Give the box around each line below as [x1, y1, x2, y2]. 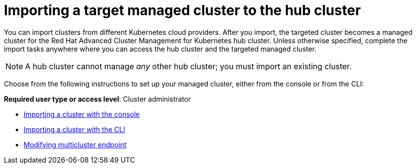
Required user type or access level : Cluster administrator [4, 94, 191, 103]
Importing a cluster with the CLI [24, 125, 125, 134]
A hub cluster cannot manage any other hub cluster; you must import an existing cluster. [25, 61, 352, 71]
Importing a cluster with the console [24, 110, 140, 118]
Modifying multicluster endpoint [24, 140, 127, 149]
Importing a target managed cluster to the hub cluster [4, 2, 361, 19]
